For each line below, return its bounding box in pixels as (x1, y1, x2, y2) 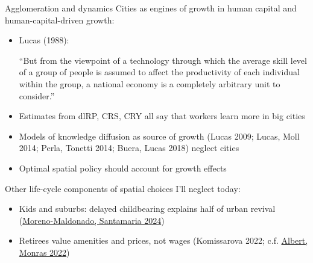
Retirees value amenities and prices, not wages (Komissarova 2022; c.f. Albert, (19, 234, 308, 247)
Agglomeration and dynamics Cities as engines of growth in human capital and (5, 2, 297, 14)
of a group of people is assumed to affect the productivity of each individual (19, 66, 300, 78)
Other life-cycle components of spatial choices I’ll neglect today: (5, 182, 241, 194)
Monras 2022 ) (19, 246, 70, 258)
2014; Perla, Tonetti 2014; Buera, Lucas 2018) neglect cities (19, 141, 239, 154)
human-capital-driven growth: (5, 13, 115, 26)
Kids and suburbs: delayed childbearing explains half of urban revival (19, 202, 276, 215)
